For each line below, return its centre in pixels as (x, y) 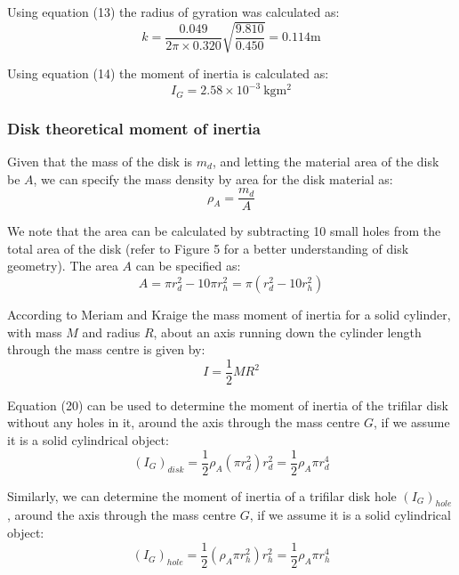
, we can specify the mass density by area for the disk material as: (213, 178)
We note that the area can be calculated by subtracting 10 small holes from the (224, 231)
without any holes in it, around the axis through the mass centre (184, 422)
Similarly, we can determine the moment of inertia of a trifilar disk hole (202, 495)
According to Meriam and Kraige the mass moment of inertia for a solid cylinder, (229, 314)
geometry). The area (63, 266)
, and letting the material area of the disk (326, 161)
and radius (111, 332)
